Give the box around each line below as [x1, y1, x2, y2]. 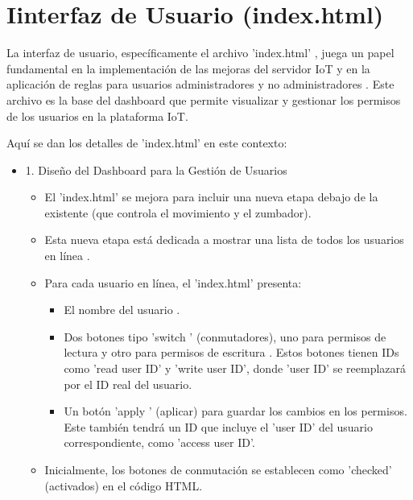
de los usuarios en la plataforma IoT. [6, 107, 188, 124]
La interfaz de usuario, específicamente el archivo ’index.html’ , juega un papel [6, 44, 394, 61]
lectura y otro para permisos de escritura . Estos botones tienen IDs [64, 344, 399, 361]
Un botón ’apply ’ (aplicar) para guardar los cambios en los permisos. [64, 403, 407, 419]
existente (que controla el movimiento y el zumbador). [44, 204, 312, 221]
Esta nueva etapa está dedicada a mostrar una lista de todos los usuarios [44, 231, 404, 248]
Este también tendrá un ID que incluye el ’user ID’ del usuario [64, 418, 373, 435]
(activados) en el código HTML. [44, 477, 203, 494]
